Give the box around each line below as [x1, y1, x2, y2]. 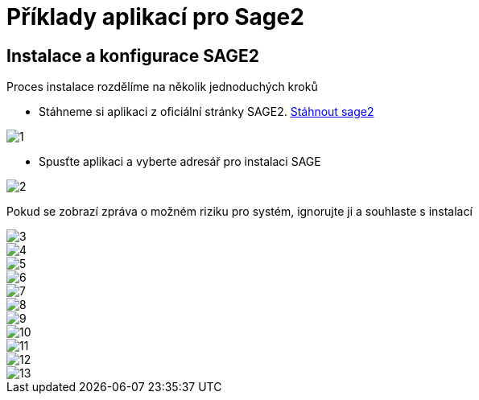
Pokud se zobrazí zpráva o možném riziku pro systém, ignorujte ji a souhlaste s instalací [6, 204, 473, 219]
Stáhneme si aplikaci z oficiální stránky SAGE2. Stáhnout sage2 [39, 105, 374, 119]
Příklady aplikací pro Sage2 [6, 3, 304, 31]
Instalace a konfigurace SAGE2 [6, 45, 260, 66]
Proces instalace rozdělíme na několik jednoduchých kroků [6, 80, 318, 94]
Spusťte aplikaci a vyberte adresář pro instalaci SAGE [39, 155, 321, 169]
